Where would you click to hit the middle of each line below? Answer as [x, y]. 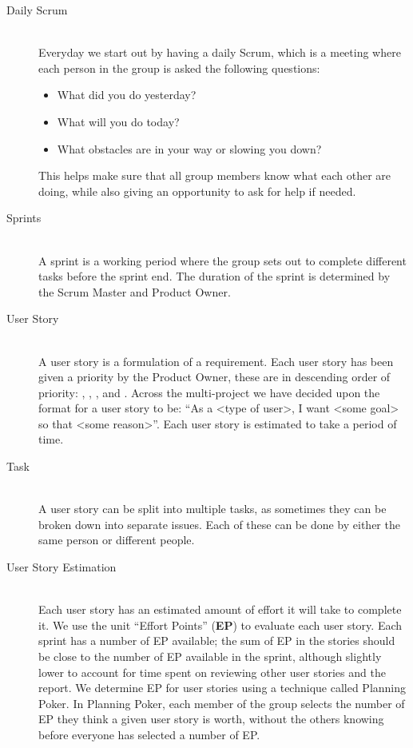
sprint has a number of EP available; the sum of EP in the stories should [217, 641]
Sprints [24, 218]
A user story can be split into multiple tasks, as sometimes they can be [212, 509]
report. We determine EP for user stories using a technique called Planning [222, 688]
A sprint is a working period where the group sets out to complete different [222, 260]
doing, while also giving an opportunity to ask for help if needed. [197, 191]
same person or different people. [117, 540]
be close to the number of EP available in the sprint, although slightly [210, 656]
